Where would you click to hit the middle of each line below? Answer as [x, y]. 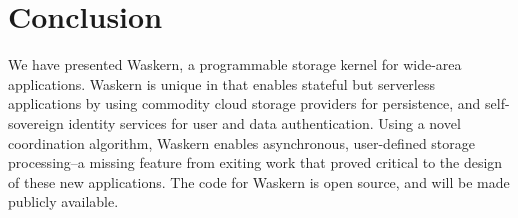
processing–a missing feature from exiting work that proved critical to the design [255, 162]
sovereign [36, 122]
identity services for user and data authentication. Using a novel [264, 122]
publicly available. [63, 201]
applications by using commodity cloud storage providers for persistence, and [244, 103]
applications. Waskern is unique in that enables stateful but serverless [221, 83]
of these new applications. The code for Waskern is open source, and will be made [259, 181]
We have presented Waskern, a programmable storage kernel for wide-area [235, 64]
